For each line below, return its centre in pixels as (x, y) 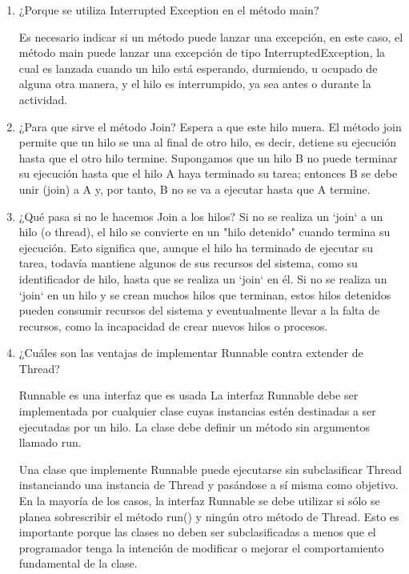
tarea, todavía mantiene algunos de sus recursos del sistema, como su (188, 263)
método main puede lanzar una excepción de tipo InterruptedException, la (202, 52)
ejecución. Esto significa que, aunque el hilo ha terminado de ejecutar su (196, 247)
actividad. (43, 99)
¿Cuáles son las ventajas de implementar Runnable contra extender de (191, 353)
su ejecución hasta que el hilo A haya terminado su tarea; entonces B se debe (208, 173)
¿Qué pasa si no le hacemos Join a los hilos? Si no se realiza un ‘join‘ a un (201, 216)
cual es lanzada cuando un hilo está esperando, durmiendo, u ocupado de (198, 68)
